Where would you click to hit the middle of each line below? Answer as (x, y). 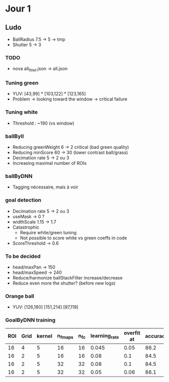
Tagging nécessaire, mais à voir (46, 187)
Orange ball (20, 296)
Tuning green (22, 83)
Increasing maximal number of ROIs (50, 163)
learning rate (105, 336)
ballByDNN (19, 176)
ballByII (15, 136)
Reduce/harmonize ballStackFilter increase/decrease (67, 277)
